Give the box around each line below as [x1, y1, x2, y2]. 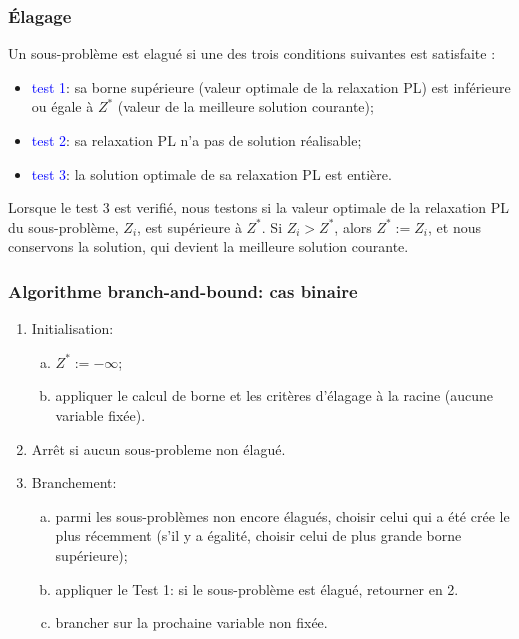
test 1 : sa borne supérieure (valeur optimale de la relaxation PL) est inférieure [31, 76, 511, 97]
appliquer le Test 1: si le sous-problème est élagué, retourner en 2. [55, 578, 459, 599]
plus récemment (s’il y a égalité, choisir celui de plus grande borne [55, 525, 462, 546]
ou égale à [31, 96, 94, 117]
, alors [334, 216, 372, 237]
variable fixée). [55, 404, 146, 425]
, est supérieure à [137, 216, 242, 237]
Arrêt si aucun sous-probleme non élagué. [31, 438, 286, 459]
